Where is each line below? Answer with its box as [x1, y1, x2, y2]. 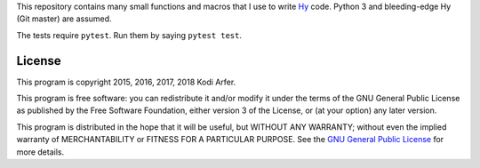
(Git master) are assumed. [16, 13, 112, 24]
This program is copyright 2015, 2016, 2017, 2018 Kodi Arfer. [16, 76, 236, 87]
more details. [16, 147, 65, 157]
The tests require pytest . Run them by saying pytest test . [16, 29, 243, 40]
